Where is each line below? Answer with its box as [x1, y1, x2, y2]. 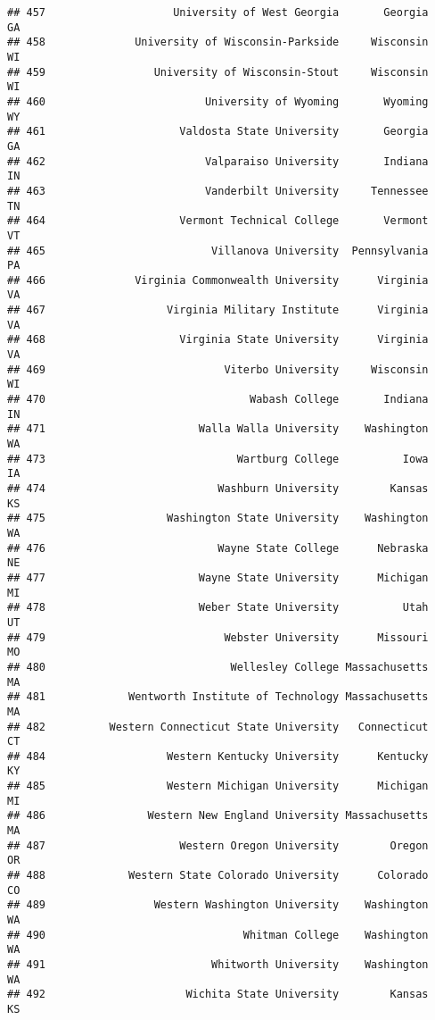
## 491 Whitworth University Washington [7, 958, 429, 971]
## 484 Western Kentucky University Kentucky [7, 749, 429, 763]
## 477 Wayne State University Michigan [7, 571, 429, 584]
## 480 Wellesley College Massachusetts [7, 660, 429, 673]
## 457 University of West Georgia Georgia [7, 6, 429, 19]
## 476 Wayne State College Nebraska [7, 541, 429, 555]
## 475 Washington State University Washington [7, 512, 429, 525]
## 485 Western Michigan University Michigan [7, 780, 429, 793]
